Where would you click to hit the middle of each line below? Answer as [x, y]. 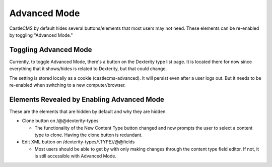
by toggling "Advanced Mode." [41, 35]
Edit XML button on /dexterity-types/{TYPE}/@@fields [78, 142]
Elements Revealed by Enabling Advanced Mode [87, 99]
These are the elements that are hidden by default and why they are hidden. [88, 112]
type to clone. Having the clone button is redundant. [89, 135]
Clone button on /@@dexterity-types [60, 121]
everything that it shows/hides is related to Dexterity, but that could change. [88, 69]
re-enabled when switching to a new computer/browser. [67, 85]
